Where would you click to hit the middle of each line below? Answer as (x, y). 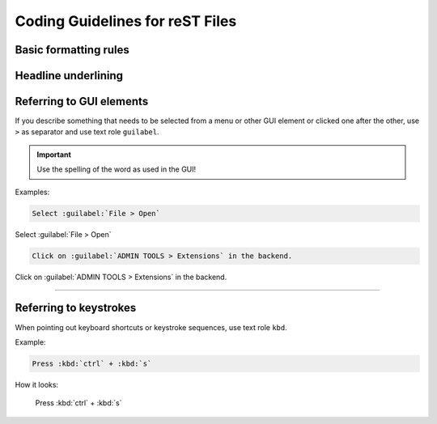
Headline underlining (69, 76)
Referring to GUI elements (82, 102)
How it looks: (37, 384)
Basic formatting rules (72, 50)
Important (54, 155)
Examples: (32, 192)
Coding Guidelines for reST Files (126, 21)
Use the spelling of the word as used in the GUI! (117, 169)
